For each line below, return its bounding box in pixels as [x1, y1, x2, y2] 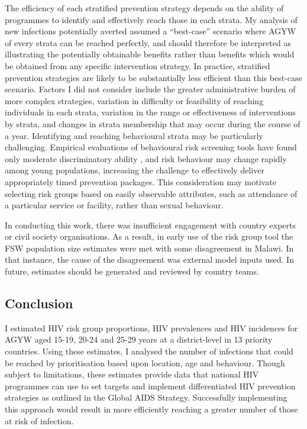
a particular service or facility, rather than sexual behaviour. [5, 199, 224, 211]
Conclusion [5, 294, 73, 312]
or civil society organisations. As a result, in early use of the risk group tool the [5, 230, 293, 243]
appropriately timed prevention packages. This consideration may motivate [5, 175, 276, 188]
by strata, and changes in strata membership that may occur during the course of [5, 117, 300, 130]
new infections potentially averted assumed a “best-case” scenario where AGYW [5, 25, 296, 37]
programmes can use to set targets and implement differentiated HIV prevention [5, 379, 296, 392]
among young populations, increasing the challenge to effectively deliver [5, 164, 264, 176]
